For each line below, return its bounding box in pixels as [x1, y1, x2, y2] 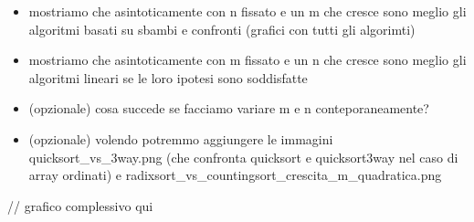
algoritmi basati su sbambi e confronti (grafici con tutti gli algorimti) [28, 19, 416, 38]
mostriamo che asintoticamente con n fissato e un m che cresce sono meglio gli [28, 2, 467, 20]
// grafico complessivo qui [7, 196, 153, 215]
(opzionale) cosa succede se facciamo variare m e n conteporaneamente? [28, 99, 429, 118]
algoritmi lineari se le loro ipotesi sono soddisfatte [28, 68, 308, 87]
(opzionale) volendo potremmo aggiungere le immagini [28, 129, 333, 148]
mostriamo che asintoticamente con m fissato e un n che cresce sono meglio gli [28, 50, 467, 69]
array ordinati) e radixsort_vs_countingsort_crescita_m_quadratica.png [28, 165, 442, 185]
